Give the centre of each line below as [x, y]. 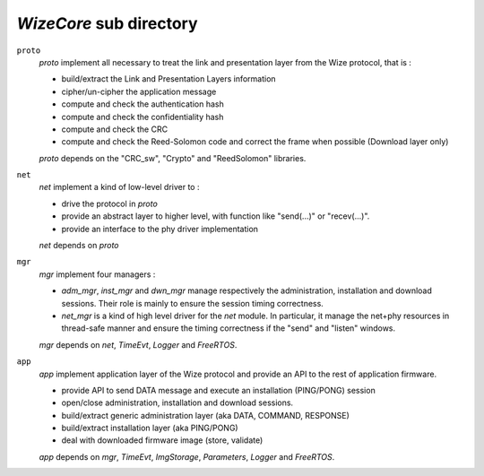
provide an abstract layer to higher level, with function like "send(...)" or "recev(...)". [216, 216]
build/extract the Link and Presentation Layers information [169, 79]
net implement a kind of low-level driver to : [119, 187]
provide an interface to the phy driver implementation [160, 229]
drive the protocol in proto [110, 203]
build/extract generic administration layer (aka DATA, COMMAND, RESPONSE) [205, 415]
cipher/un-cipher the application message [139, 91]
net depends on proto [79, 246]
